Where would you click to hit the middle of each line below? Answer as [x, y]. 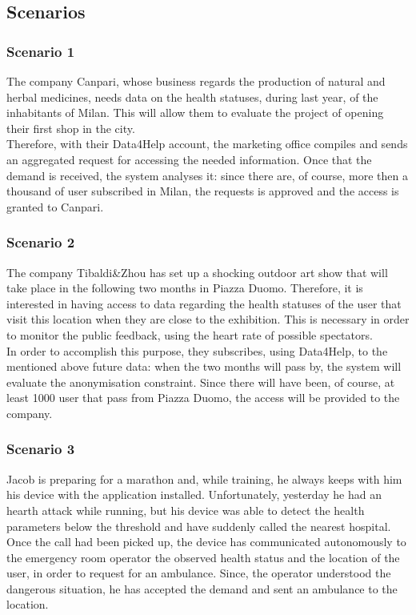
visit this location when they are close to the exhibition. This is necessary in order [208, 319]
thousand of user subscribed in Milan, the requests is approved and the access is [203, 191]
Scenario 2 [41, 242]
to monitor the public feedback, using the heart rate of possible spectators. [190, 334]
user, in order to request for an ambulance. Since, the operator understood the [199, 573]
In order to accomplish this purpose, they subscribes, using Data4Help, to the [197, 350]
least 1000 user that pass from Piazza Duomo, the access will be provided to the [203, 398]
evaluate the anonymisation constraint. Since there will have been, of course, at [201, 382]
